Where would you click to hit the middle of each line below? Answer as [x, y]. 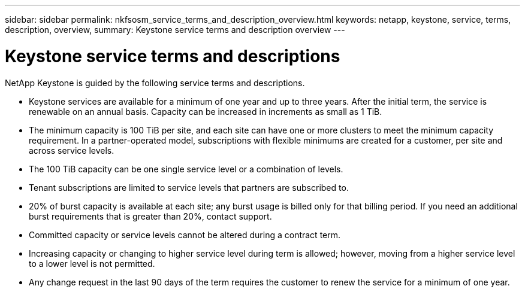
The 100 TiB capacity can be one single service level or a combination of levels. [186, 169]
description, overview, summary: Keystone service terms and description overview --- [175, 30]
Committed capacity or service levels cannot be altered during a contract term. [185, 235]
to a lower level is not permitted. [92, 263]
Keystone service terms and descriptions [173, 56]
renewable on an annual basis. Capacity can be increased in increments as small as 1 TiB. [206, 111]
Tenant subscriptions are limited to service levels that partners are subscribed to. [189, 187]
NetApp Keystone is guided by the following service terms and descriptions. [155, 83]
